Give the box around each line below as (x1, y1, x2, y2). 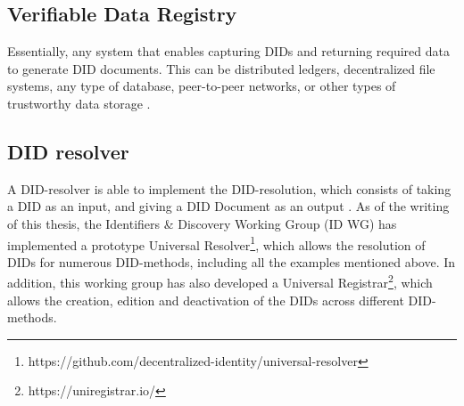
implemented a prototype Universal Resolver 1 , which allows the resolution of (7, 232, 426, 254)
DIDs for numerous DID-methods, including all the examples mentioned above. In (7, 252, 456, 271)
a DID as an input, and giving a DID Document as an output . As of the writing (7, 197, 450, 215)
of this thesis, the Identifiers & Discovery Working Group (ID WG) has (7, 214, 397, 232)
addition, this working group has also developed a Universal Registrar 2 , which (7, 271, 433, 292)
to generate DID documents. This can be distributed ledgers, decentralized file (7, 59, 435, 77)
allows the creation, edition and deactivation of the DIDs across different (7, 290, 404, 309)
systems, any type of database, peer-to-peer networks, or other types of (7, 77, 396, 95)
